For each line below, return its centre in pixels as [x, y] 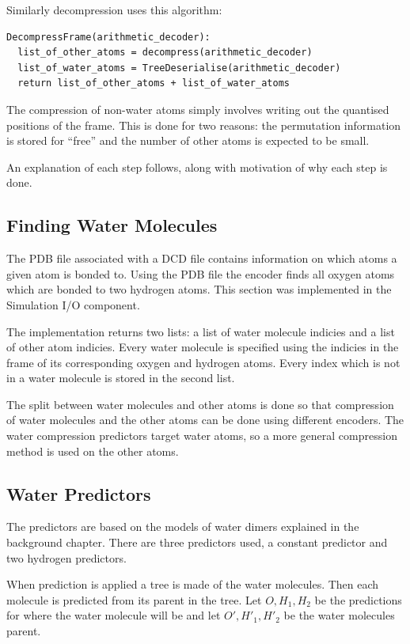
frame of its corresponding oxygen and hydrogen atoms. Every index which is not [203, 362]
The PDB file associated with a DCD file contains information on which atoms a [202, 258]
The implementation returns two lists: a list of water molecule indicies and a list [201, 331]
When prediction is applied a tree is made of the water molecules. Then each [193, 584]
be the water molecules [339, 615]
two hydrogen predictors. [66, 557]
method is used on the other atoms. [93, 451]
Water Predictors [79, 493]
